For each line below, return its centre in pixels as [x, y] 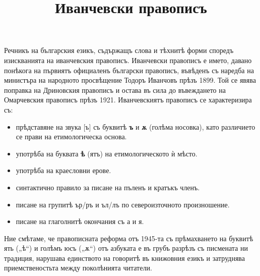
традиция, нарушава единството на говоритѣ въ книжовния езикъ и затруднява [124, 258]
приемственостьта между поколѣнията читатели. [78, 268]
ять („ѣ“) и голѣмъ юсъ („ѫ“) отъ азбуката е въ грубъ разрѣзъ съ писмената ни [126, 248]
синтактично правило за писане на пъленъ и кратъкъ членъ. [108, 187]
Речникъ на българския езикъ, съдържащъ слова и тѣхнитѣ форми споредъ [119, 50]
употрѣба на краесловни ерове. [63, 170]
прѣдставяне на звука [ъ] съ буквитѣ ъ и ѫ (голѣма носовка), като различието [136, 126]
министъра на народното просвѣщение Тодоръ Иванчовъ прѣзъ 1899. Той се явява [130, 80]
